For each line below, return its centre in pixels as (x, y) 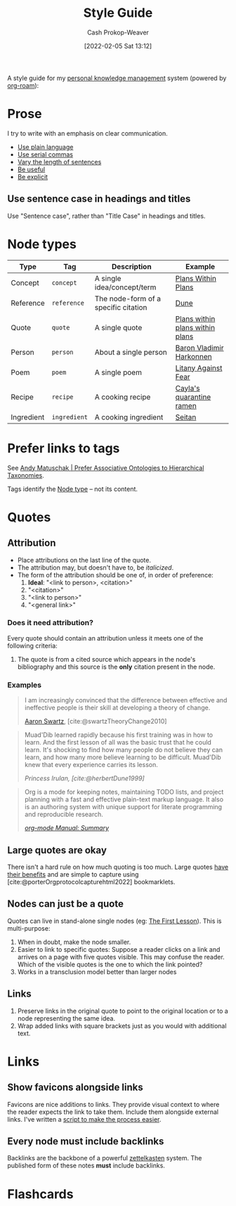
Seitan (186, 417)
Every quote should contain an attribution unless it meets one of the (105, 638)
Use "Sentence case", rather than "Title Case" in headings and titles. (106, 216)
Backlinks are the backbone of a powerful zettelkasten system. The (105, 1158)
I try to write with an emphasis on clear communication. (87, 133)
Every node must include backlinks (86, 1141)
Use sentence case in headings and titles (99, 199)
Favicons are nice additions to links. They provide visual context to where (113, 1104)
